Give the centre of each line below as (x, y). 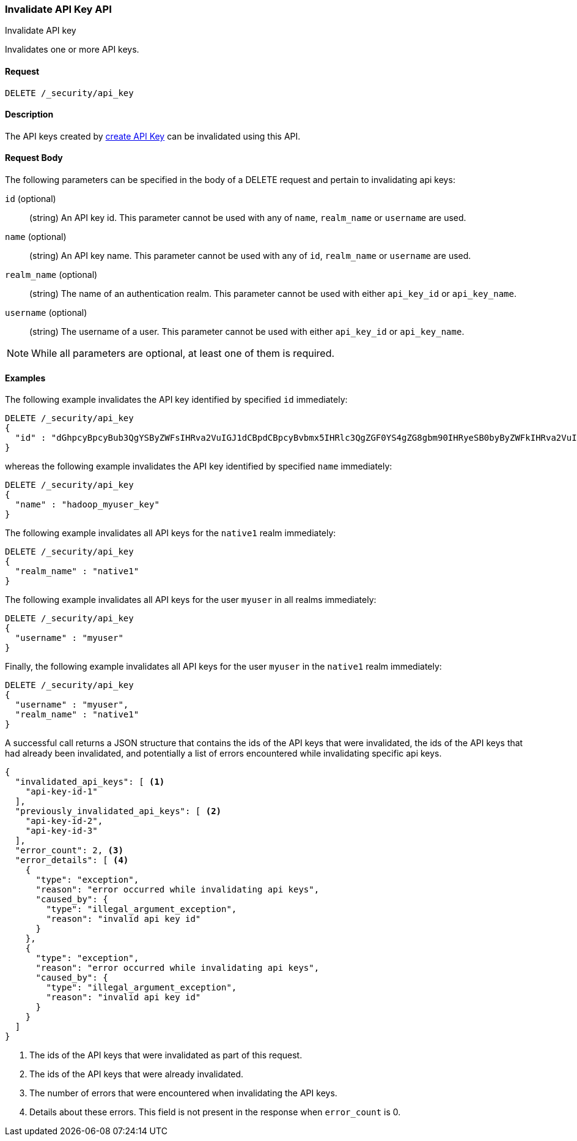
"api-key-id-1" (61, 792)
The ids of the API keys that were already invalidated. (137, 1074)
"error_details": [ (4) (72, 860)
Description (29, 114)
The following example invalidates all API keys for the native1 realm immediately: (171, 533)
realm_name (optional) (51, 275)
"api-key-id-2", (64, 821)
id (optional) (31, 199)
